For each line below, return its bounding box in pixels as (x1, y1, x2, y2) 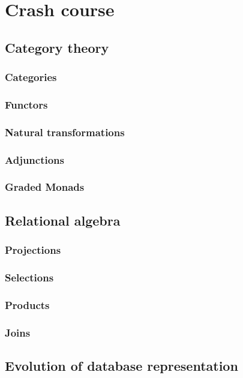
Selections (5, 269, 54, 284)
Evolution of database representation (5, 356, 238, 374)
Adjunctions (5, 152, 64, 167)
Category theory (5, 38, 109, 56)
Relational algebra (5, 211, 121, 229)
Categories (5, 70, 57, 85)
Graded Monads (5, 179, 85, 194)
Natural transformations (5, 124, 125, 139)
